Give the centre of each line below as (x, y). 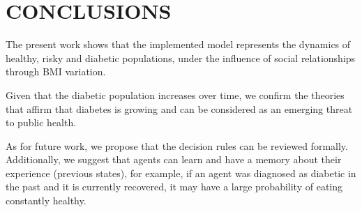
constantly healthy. (46, 200)
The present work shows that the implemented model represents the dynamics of (178, 44)
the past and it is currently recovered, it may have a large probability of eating (174, 187)
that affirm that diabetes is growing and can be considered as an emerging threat (179, 108)
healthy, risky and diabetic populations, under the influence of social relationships (181, 58)
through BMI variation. (56, 71)
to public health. (41, 122)
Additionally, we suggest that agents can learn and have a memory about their (174, 159)
